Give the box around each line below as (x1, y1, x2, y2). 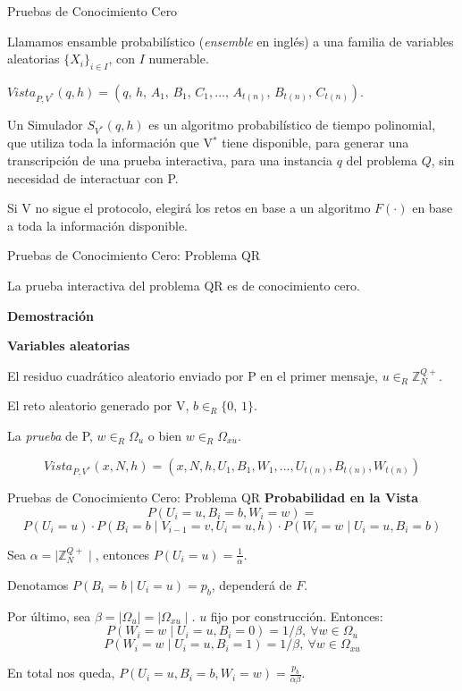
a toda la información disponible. (7, 215, 188, 234)
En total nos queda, (7, 663, 115, 682)
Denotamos (7, 575, 69, 594)
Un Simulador (7, 114, 83, 133)
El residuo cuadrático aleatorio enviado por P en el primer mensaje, (7, 366, 378, 384)
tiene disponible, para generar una (222, 133, 409, 152)
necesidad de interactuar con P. (7, 168, 179, 187)
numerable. (148, 49, 209, 68)
